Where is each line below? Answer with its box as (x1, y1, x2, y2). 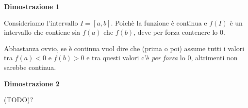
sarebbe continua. (4, 62, 56, 72)
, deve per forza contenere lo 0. (133, 27, 225, 37)
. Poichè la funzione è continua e (111, 17, 207, 27)
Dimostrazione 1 (4, 1, 60, 11)
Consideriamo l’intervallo (4, 17, 78, 27)
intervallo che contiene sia (4, 27, 81, 37)
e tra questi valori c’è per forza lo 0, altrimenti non (86, 53, 238, 63)
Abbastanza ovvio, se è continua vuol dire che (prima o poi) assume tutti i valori (4, 43, 245, 53)
